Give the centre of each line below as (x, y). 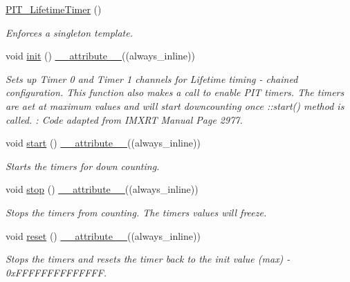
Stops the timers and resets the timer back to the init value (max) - (148, 259)
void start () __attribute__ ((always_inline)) (103, 143)
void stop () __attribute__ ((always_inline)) (102, 189)
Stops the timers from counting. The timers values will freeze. (136, 212)
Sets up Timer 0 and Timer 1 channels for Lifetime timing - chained (152, 78)
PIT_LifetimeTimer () (54, 9)
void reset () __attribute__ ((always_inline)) (103, 235)
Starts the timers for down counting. (83, 166)
